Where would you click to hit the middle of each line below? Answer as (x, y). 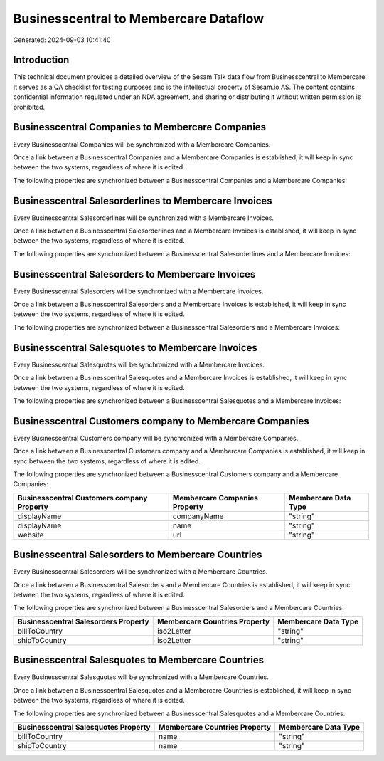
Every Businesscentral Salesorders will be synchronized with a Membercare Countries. (140, 572)
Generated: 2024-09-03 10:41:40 (62, 40)
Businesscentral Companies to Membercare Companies (140, 127)
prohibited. (29, 107)
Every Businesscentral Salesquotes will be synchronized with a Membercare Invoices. (139, 364)
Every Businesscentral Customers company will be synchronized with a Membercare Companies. (156, 438)
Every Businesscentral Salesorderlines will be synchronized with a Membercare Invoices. (143, 218)
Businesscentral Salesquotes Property (84, 727)
